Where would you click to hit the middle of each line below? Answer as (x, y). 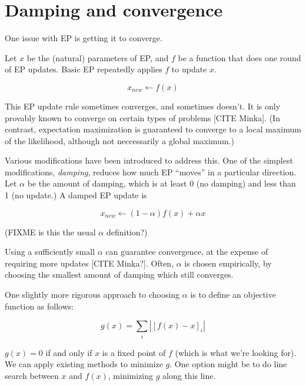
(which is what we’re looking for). (236, 352)
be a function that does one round (240, 57)
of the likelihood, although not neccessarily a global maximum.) (119, 140)
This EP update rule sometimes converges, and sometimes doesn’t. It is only (143, 106)
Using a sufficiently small (50, 252)
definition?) (127, 232)
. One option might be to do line (228, 364)
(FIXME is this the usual (50, 232)
